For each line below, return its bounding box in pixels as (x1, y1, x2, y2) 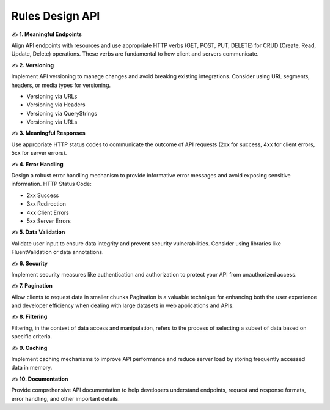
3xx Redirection (26, 200, 67, 207)
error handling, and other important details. (11, 395, 120, 402)
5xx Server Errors (26, 217, 71, 225)
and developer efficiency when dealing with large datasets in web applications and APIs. (11, 302, 235, 309)
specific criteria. (11, 333, 53, 340)
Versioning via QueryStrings (26, 110, 98, 117)
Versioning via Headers (26, 101, 86, 108)
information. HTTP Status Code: (11, 181, 92, 188)
